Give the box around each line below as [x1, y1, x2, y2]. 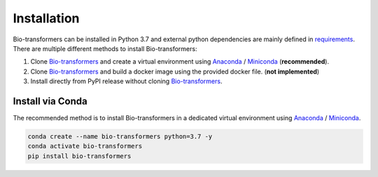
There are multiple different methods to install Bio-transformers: [13, 44, 197, 52]
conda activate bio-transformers [27, 142, 143, 150]
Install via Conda [13, 95, 87, 107]
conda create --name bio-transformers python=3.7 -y [27, 133, 213, 140]
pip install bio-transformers [27, 152, 132, 160]
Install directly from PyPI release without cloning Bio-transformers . [30, 77, 223, 85]
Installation [13, 10, 80, 26]
